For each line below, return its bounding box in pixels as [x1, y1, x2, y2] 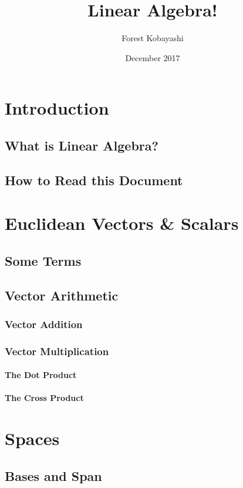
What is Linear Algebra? [5, 136, 158, 154]
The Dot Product [5, 369, 77, 381]
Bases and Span [5, 466, 102, 484]
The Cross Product [5, 392, 84, 404]
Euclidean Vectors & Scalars [5, 211, 239, 235]
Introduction [5, 96, 109, 120]
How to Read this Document [5, 171, 183, 189]
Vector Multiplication [5, 343, 109, 358]
